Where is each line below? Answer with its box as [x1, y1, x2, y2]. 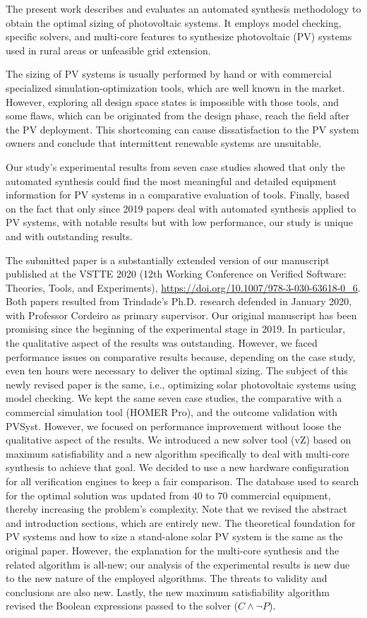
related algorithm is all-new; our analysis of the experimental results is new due [6, 557, 350, 571]
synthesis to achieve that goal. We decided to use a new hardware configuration [6, 460, 349, 475]
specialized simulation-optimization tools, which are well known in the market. [6, 80, 345, 95]
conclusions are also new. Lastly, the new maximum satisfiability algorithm [6, 584, 330, 599]
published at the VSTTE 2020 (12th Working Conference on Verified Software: [6, 266, 347, 281]
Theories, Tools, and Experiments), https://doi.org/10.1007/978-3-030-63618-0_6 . [6, 280, 361, 295]
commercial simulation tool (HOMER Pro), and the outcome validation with [6, 405, 338, 420]
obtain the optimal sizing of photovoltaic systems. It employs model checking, [6, 15, 342, 30]
